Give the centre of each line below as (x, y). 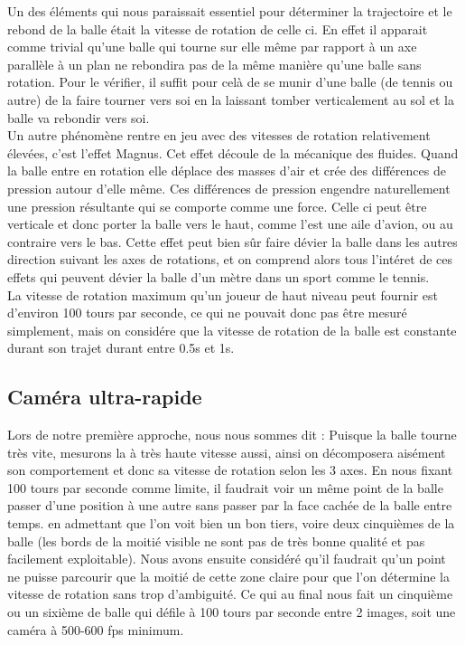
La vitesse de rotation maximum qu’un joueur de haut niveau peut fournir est (223, 294)
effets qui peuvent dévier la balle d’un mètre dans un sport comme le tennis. (219, 276)
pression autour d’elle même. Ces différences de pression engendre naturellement (229, 188)
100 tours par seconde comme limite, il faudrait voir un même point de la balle (225, 487)
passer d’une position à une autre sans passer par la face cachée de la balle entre (230, 505)
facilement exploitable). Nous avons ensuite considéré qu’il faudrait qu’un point (227, 559)
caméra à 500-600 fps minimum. (96, 629)
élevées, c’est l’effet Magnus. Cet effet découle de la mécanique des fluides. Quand (233, 152)
